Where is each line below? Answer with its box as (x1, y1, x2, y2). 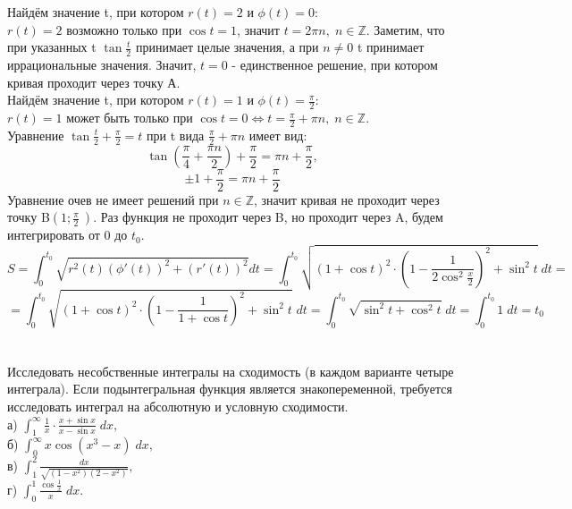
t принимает (357, 38, 425, 56)
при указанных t (7, 38, 97, 56)
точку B (7, 208, 50, 226)
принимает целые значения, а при (135, 38, 319, 56)
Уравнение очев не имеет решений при (7, 190, 219, 208)
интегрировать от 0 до (7, 225, 128, 244)
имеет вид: (248, 125, 307, 144)
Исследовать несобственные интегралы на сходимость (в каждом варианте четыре (7, 361, 454, 380)
